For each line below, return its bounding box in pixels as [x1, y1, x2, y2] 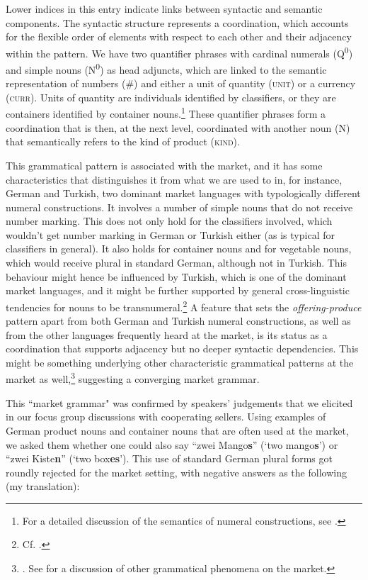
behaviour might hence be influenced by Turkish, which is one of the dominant [6, 269, 347, 284]
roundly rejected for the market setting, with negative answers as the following [6, 464, 347, 479]
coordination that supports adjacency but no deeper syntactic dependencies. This [6, 341, 359, 356]
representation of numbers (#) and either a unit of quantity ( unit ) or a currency [6, 76, 356, 91]
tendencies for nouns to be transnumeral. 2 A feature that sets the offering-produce [6, 297, 362, 314]
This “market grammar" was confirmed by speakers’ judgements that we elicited [6, 395, 353, 410]
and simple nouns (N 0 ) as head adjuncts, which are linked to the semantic [6, 60, 327, 77]
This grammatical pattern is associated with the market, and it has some [6, 157, 323, 172]
